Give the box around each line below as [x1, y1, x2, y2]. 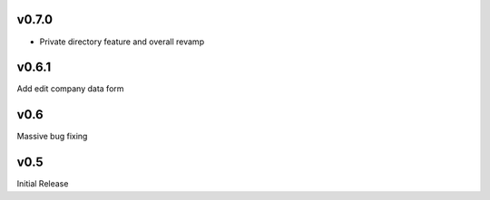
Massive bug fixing [16, 131, 88, 142]
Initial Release [16, 178, 69, 189]
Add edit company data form [16, 83, 124, 94]
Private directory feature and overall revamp [39, 36, 204, 47]
